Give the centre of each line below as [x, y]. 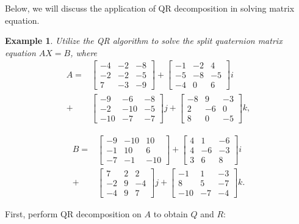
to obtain [171, 213]
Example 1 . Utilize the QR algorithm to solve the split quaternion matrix [144, 41]
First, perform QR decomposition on [73, 213]
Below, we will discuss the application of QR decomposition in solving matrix [150, 8]
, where [84, 52]
